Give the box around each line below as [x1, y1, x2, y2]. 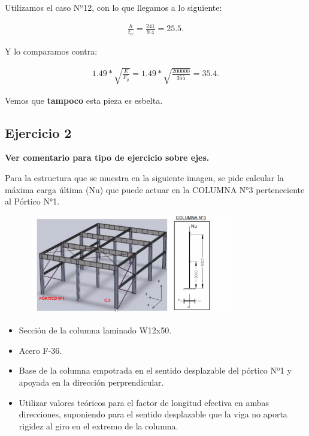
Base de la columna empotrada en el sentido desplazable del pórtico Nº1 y [19, 364, 292, 377]
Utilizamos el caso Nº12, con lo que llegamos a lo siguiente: [5, 1, 222, 13]
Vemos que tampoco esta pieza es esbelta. [5, 94, 163, 106]
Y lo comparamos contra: [5, 45, 98, 58]
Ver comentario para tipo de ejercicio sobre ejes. [5, 151, 210, 164]
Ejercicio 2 [5, 123, 72, 142]
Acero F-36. [19, 344, 62, 356]
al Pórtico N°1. [5, 195, 60, 208]
